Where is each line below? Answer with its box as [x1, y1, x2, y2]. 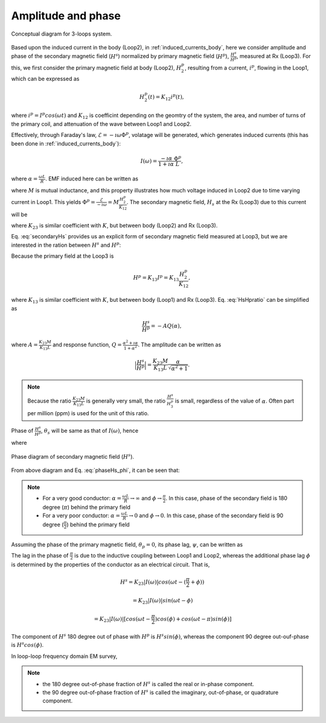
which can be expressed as [11, 75, 80, 82]
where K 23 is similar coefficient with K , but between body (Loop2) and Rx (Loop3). [11, 221, 218, 231]
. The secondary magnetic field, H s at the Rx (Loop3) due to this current [126, 198, 307, 207]
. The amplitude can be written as [138, 341, 222, 348]
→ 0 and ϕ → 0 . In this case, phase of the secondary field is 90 [129, 512, 284, 519]
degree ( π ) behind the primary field [42, 503, 131, 511]
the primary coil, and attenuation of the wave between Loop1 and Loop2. [11, 120, 192, 127]
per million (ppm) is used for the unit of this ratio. [27, 410, 149, 417]
